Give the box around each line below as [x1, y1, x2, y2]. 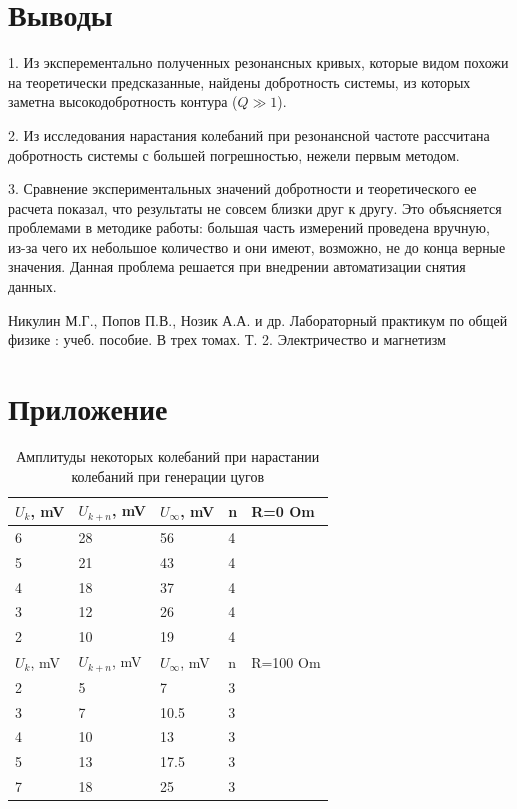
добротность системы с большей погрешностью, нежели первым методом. [8, 144, 460, 165]
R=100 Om [251, 651, 321, 672]
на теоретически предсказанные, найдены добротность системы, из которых [8, 71, 471, 92]
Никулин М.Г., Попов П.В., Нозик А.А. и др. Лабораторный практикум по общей [8, 309, 508, 330]
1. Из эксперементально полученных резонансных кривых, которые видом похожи [8, 52, 509, 73]
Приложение [8, 388, 168, 429]
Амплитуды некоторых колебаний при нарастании [16, 445, 320, 466]
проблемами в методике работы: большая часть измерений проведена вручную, [8, 217, 490, 238]
